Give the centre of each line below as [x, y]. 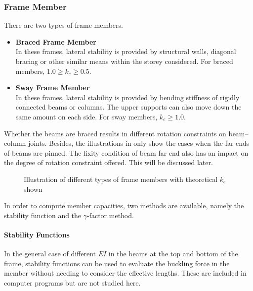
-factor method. [110, 215]
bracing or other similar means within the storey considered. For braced [124, 61]
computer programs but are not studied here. [72, 282]
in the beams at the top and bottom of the [173, 254]
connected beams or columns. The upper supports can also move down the [128, 107]
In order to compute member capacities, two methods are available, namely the [124, 205]
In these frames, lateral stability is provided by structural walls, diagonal [126, 51]
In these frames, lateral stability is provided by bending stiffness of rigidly [127, 97]
